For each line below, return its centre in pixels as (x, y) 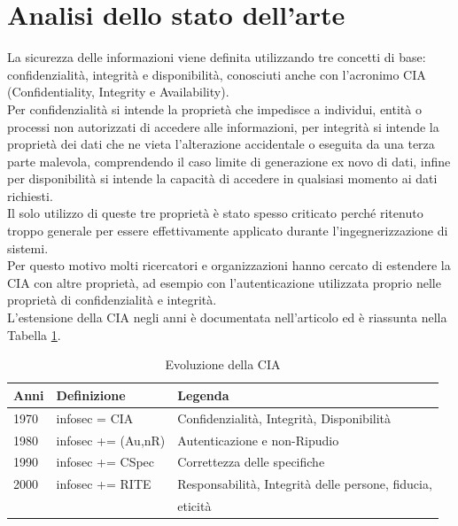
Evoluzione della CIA (223, 364)
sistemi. (28, 248)
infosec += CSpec (105, 462)
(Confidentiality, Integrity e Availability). (118, 92)
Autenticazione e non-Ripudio (258, 440)
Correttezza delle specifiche (251, 462)
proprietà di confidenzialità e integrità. (112, 300)
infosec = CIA (95, 418)
